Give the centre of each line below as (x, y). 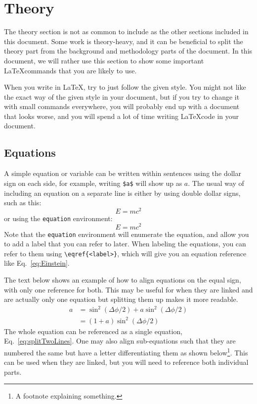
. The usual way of (216, 183)
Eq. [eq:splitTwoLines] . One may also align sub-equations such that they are (120, 341)
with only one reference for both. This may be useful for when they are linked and (128, 289)
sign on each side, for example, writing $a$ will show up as (93, 183)
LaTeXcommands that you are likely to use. (70, 70)
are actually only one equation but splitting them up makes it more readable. (121, 299)
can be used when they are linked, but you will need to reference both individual (126, 362)
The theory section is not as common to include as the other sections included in (126, 31)
